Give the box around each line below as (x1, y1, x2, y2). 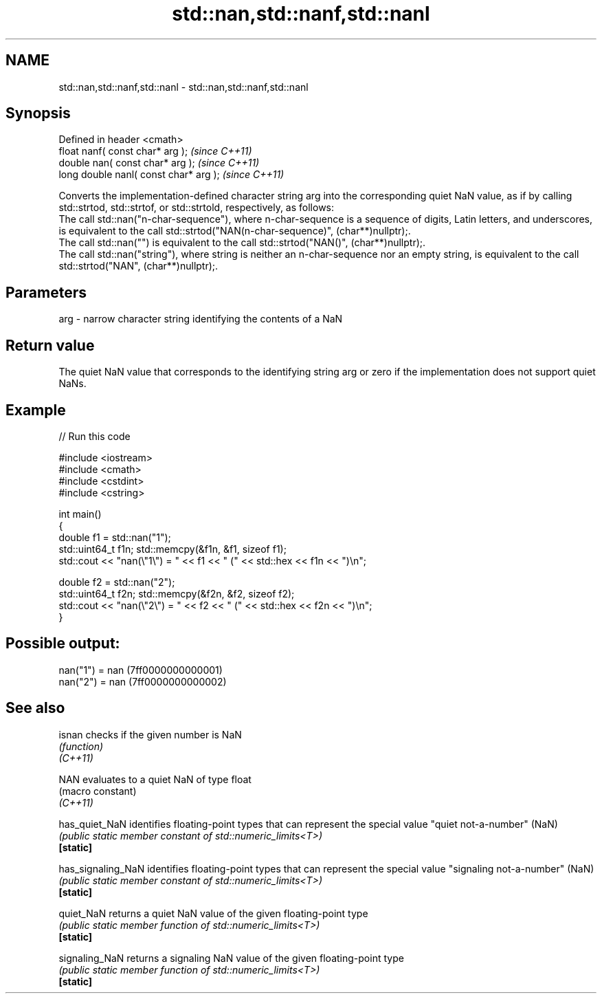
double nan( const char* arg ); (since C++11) (58, 157, 260, 169)
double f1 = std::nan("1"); (58, 531, 171, 543)
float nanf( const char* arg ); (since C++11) (58, 145, 252, 157)
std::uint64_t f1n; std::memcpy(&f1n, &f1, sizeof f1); (58, 542, 287, 555)
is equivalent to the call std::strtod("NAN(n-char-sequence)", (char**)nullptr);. (58, 225, 411, 237)
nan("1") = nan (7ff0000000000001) (58, 663, 223, 676)
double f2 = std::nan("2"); (58, 575, 175, 588)
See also (5, 699, 65, 717)
